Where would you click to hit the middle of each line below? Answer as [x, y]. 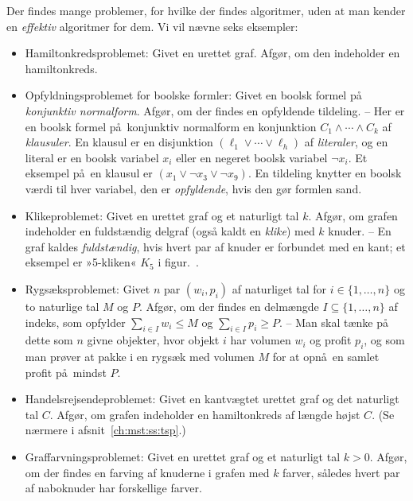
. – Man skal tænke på [333, 322]
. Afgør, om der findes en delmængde [229, 306]
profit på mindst [66, 372]
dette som [49, 340]
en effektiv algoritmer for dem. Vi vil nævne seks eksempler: [152, 26]
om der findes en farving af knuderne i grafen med [147, 472]
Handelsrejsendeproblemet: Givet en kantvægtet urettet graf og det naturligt [212, 399]
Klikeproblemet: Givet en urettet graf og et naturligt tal [162, 215]
